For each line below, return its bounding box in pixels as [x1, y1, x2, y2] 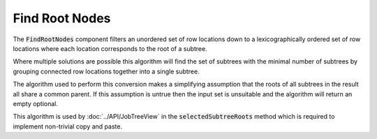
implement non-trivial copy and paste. [13, 122, 122, 131]
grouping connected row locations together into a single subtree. [13, 67, 200, 75]
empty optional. [13, 99, 59, 108]
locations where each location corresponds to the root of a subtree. [13, 44, 207, 52]
